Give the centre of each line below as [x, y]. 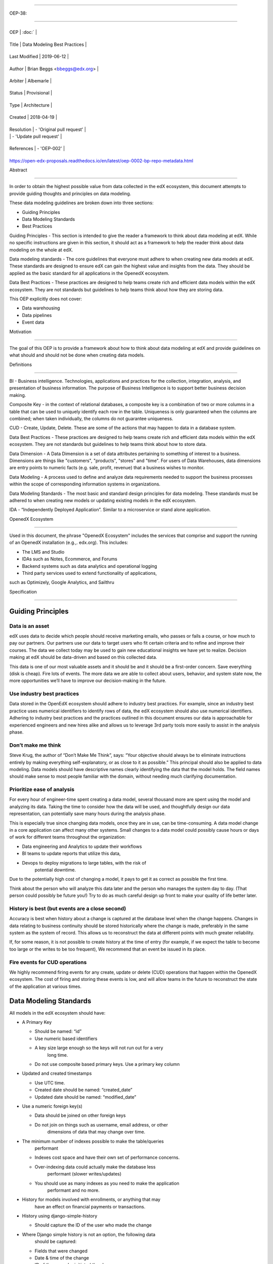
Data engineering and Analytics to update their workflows [82, 846]
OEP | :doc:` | [23, 32]
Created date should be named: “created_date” [83, 1090]
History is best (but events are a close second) [68, 909]
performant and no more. [73, 1190]
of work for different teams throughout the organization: [67, 837]
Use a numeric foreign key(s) [52, 1106]
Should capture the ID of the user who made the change [93, 1225]
